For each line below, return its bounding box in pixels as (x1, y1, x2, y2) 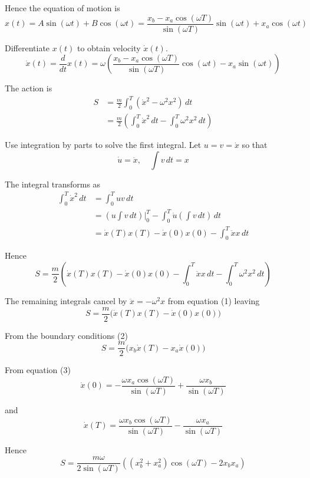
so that (242, 139, 268, 151)
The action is (5, 82, 52, 94)
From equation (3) (5, 364, 71, 376)
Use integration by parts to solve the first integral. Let (5, 139, 202, 151)
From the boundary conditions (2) (5, 329, 128, 341)
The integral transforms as (5, 177, 101, 190)
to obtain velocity (77, 41, 141, 54)
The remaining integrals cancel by (5, 294, 127, 306)
